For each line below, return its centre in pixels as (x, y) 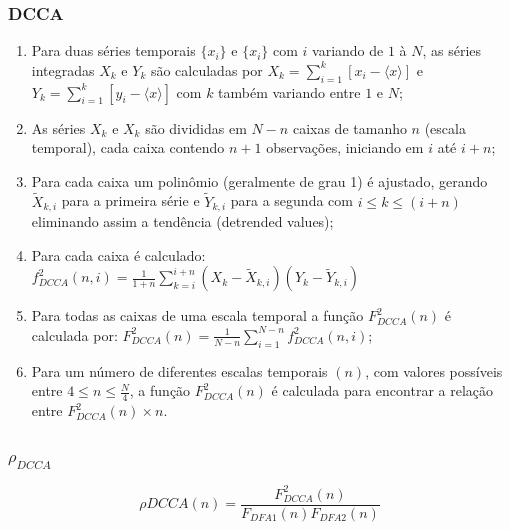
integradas (63, 69)
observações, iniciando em (345, 147)
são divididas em (196, 127)
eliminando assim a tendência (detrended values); (182, 221)
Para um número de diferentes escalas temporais (179, 370)
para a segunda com (291, 200)
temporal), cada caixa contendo (128, 147)
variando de (348, 50)
